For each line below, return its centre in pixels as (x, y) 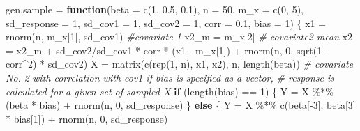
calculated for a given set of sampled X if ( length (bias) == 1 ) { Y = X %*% (170, 91)
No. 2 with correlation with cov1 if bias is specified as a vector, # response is (170, 77)
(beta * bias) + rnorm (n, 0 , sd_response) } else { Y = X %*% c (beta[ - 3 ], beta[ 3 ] (181, 105)
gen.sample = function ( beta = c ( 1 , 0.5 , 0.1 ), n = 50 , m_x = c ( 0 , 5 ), (155, 9)
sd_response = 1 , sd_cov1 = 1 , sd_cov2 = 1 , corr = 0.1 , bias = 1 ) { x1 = (166, 23)
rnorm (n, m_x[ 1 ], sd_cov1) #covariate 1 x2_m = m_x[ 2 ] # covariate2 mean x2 (179, 37)
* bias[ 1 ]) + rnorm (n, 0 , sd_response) (87, 118)
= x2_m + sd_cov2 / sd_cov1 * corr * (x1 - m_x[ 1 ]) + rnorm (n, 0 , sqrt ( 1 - (167, 50)
